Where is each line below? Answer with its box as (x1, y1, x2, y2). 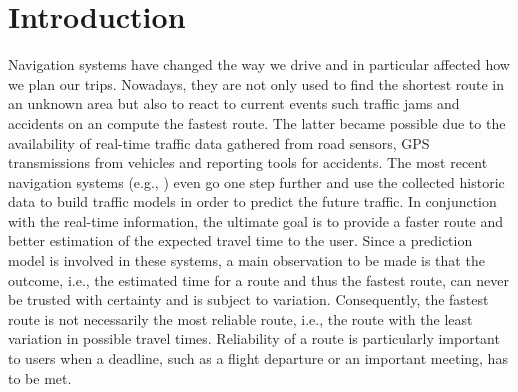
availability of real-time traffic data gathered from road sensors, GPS (8, 132, 430, 153)
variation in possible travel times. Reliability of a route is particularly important (8, 328, 500, 349)
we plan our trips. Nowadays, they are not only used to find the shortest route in (8, 73, 505, 94)
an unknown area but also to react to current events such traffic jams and (8, 93, 460, 114)
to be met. (8, 367, 72, 388)
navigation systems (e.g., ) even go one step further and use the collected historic (8, 171, 505, 192)
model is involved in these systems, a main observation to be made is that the (8, 250, 485, 271)
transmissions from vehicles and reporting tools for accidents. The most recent (8, 152, 488, 173)
